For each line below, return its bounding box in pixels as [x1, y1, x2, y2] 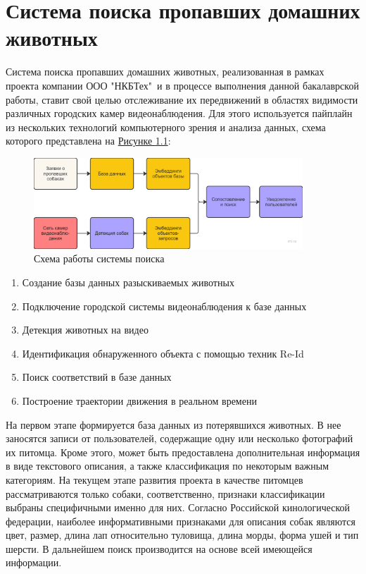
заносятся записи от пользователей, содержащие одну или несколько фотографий [6, 431, 353, 446]
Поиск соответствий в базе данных [22, 370, 172, 384]
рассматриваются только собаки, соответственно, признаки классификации [6, 486, 325, 501]
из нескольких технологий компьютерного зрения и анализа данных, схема [6, 119, 326, 134]
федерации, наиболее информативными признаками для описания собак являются [6, 513, 355, 528]
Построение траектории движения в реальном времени [22, 393, 257, 408]
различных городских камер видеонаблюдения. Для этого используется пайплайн [6, 106, 353, 121]
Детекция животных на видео [22, 322, 149, 337]
